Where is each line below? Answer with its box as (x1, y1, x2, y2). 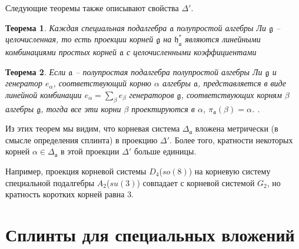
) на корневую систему (188, 164, 271, 177)
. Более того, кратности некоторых (170, 133, 293, 146)
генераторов (129, 88, 174, 100)
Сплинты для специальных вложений (5, 222, 295, 246)
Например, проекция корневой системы (5, 164, 147, 177)
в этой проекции (61, 145, 119, 157)
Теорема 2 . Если (5, 65, 66, 78)
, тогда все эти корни (41, 102, 121, 115)
